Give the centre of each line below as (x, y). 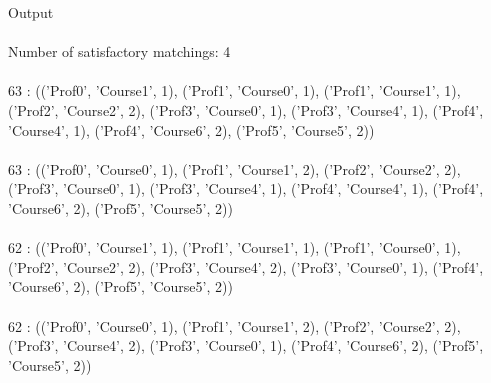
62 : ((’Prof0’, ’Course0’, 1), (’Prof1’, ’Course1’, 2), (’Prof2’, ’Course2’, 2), (234, 325)
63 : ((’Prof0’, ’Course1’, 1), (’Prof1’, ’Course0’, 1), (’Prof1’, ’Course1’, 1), (234, 90)
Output (31, 12)
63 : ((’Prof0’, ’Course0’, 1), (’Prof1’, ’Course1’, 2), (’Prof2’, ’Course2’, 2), (234, 168)
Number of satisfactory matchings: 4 (119, 51)
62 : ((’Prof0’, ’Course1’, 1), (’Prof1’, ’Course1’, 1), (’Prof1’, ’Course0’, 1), (234, 247)
